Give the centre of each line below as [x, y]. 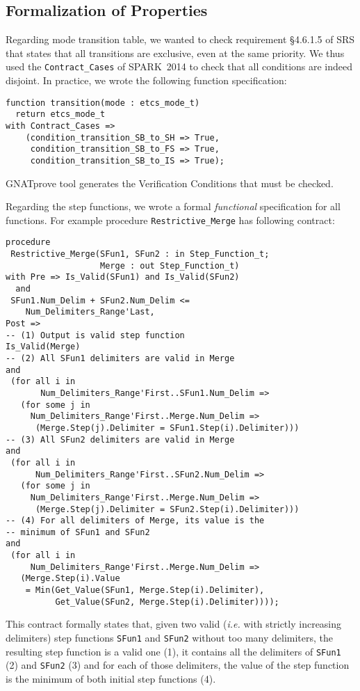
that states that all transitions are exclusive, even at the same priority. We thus [175, 53]
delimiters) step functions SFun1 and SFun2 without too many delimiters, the [170, 638]
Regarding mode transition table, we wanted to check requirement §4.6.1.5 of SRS [180, 39]
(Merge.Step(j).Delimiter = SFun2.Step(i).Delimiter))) [167, 509]
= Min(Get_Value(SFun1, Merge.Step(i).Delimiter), [145, 590]
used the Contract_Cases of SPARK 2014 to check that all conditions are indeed [179, 66]
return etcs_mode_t [60, 114]
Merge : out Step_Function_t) [170, 265]
